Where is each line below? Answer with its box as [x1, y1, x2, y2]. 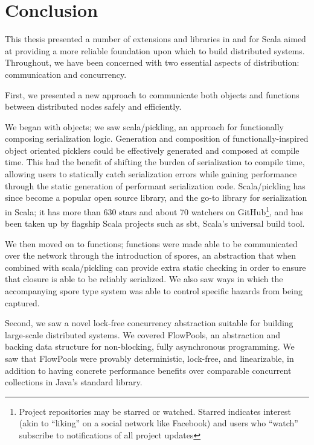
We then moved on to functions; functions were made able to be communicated [5, 237, 298, 250]
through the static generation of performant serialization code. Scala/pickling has [5, 179, 306, 192]
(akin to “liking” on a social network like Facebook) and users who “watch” [19, 417, 298, 429]
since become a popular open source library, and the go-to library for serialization [5, 191, 307, 204]
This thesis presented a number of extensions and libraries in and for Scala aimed [5, 33, 306, 45]
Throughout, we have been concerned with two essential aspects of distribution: [5, 56, 300, 69]
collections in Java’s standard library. [5, 376, 143, 388]
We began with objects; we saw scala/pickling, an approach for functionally [5, 120, 284, 133]
